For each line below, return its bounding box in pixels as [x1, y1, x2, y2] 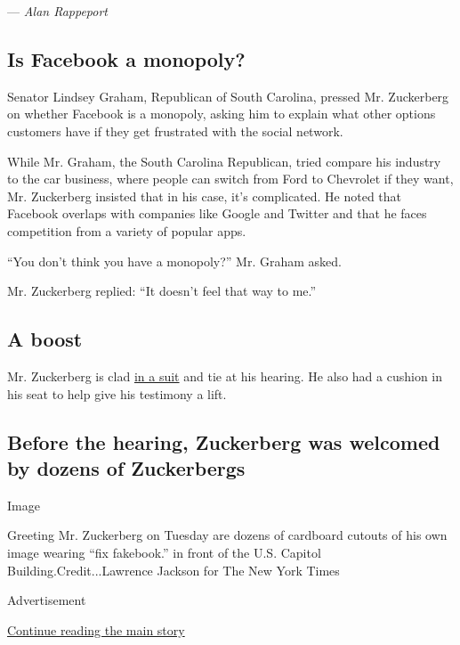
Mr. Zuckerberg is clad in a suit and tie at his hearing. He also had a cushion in [7, 366, 443, 385]
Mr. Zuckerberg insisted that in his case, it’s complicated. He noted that [7, 186, 402, 205]
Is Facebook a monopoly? [7, 45, 246, 72]
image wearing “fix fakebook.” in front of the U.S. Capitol [7, 543, 321, 561]
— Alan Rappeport [7, 2, 108, 20]
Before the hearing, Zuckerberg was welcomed [7, 428, 440, 455]
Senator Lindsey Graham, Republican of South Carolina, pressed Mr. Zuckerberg [7, 86, 449, 105]
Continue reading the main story [7, 620, 185, 639]
